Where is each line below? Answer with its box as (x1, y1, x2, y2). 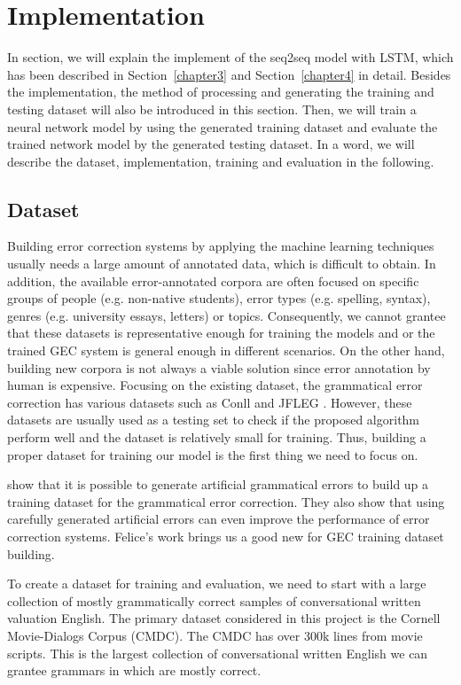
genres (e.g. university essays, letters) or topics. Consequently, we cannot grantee (7, 306, 446, 324)
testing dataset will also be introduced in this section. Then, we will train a (7, 99, 417, 118)
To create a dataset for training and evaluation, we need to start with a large (7, 574, 426, 593)
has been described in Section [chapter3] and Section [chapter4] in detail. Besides (7, 65, 451, 83)
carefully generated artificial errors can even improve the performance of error (7, 510, 430, 528)
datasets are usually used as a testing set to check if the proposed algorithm (7, 410, 420, 429)
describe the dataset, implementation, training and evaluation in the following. (7, 152, 434, 170)
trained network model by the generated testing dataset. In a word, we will (7, 135, 415, 153)
